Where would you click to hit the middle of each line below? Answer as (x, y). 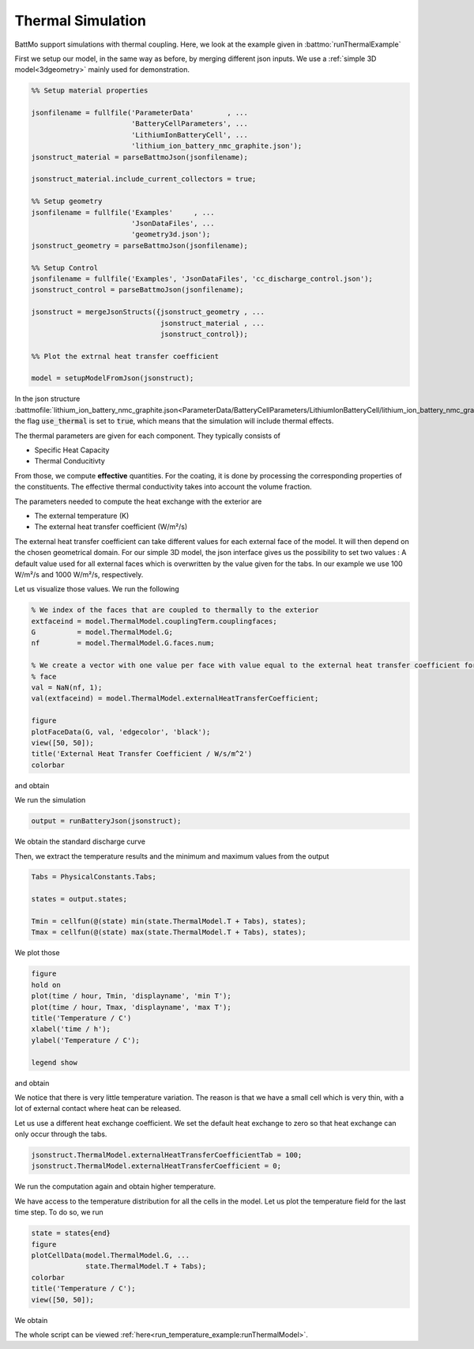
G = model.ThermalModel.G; (102, 632)
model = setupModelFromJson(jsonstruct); (113, 378)
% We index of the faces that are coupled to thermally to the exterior (175, 610)
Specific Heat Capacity (72, 450)
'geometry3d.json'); (171, 234)
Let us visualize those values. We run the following (97, 589)
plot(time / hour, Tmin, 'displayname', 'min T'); (132, 996)
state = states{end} (71, 1233)
